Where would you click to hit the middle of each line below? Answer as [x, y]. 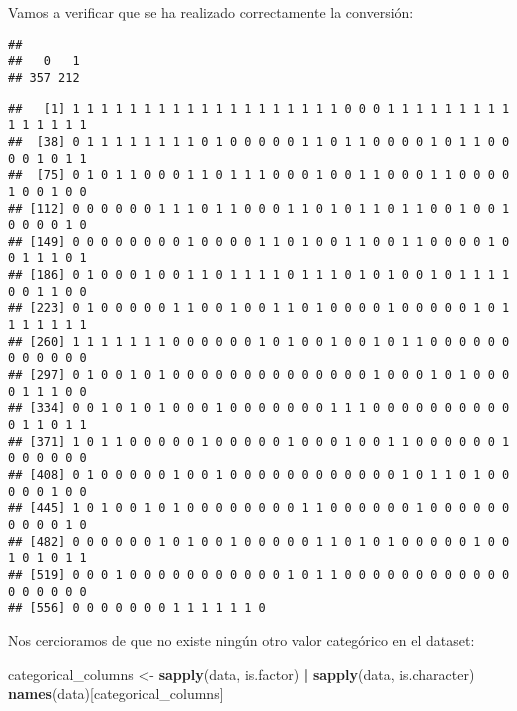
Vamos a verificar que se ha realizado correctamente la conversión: [211, 12]
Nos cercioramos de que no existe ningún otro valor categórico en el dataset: [241, 639]
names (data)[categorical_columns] [116, 693]
